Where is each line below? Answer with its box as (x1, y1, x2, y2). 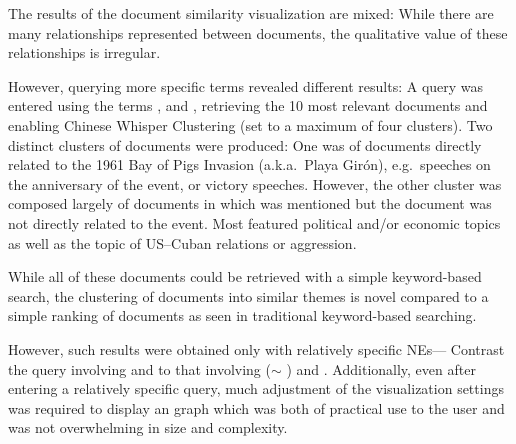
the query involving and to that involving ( (8, 358, 271, 379)
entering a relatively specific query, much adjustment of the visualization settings (8, 378, 504, 399)
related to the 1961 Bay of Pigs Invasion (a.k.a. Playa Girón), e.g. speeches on (8, 154, 491, 175)
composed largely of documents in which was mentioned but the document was (8, 193, 492, 214)
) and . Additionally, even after (286, 358, 476, 379)
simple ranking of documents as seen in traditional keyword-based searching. (8, 305, 477, 326)
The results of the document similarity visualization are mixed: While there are (8, 3, 494, 23)
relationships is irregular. (8, 42, 161, 63)
